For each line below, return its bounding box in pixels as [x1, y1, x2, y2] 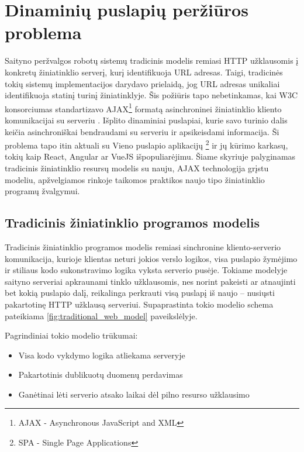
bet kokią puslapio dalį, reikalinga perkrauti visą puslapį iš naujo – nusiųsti [5, 287, 275, 299]
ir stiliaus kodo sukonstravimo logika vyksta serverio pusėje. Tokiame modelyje [5, 264, 288, 276]
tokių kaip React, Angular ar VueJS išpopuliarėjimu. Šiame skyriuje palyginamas [5, 150, 296, 163]
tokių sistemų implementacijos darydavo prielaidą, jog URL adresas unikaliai [5, 77, 280, 89]
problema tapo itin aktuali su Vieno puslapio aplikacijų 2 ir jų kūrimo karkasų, [5, 137, 288, 151]
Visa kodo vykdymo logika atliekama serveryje [18, 349, 185, 361]
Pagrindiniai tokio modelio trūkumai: [5, 329, 138, 341]
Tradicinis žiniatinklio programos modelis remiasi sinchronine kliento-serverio [5, 240, 281, 253]
